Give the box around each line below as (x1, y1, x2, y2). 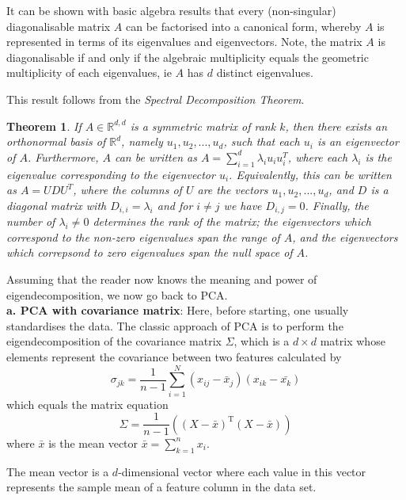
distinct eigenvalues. (216, 64, 313, 81)
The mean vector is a (6, 463, 109, 479)
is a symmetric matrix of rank (130, 117, 276, 134)
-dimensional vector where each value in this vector (118, 463, 366, 479)
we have (223, 197, 262, 213)
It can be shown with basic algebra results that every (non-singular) (6, 2, 336, 18)
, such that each (223, 133, 300, 150)
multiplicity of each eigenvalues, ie (6, 64, 172, 81)
